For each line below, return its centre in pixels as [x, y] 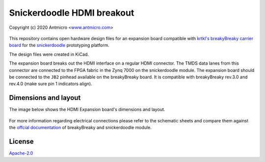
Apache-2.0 [21, 153]
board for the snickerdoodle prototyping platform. [59, 45]
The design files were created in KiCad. [49, 54]
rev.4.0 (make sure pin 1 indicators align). [51, 84]
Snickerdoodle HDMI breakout [72, 13]
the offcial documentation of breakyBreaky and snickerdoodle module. [80, 127]
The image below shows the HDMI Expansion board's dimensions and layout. [87, 110]
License [21, 141]
